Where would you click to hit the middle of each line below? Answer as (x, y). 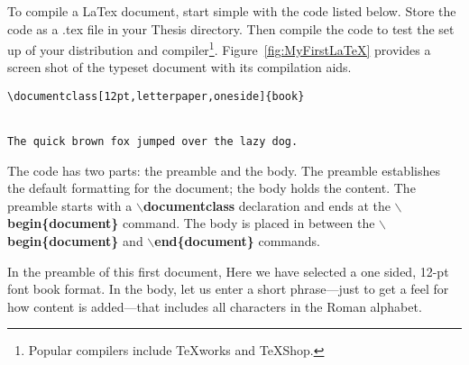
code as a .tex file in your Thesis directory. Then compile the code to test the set (231, 28)
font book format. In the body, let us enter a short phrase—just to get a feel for (228, 289)
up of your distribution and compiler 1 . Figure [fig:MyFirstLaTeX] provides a (219, 48)
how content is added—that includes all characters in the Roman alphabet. (215, 306)
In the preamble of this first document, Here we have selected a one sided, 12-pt (228, 271)
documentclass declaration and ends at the (267, 205)
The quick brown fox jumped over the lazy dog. (153, 141)
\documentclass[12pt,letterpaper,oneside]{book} (156, 97)
